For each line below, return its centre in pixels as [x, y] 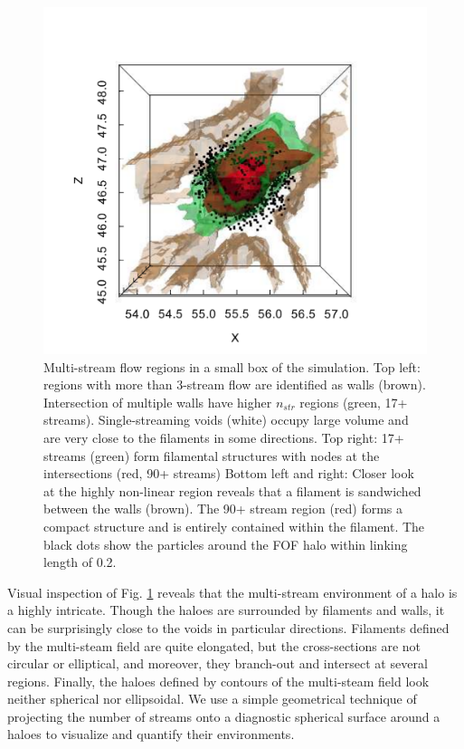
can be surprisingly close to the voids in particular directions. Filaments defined [228, 627]
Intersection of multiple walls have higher [158, 402]
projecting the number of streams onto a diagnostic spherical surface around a [224, 716]
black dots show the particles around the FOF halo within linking [226, 544]
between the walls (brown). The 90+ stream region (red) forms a [223, 509]
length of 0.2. [80, 562]
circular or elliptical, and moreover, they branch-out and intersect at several [218, 663]
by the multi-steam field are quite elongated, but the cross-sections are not [214, 645]
